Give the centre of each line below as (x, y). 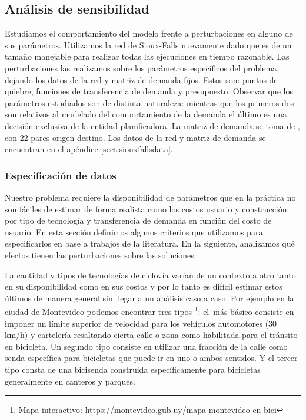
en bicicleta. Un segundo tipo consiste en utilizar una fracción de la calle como (146, 346)
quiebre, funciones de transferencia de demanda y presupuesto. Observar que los (149, 91)
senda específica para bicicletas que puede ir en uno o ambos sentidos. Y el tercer (151, 358)
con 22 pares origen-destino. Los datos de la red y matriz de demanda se (135, 137)
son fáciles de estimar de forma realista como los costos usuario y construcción (146, 209)
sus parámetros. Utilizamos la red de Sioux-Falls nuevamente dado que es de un (148, 45)
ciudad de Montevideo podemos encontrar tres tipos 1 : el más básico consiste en (149, 311)
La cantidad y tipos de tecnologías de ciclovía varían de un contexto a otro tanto (150, 275)
